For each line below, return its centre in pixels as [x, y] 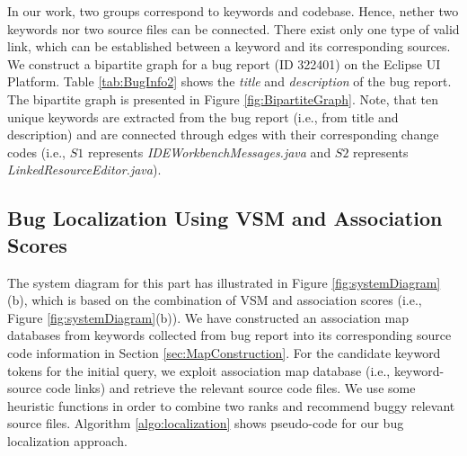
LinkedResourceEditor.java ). [84, 170]
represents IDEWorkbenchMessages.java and [209, 152]
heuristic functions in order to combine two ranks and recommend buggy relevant [231, 405]
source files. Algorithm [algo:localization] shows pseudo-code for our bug [206, 423]
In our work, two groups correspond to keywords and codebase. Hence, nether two [233, 11]
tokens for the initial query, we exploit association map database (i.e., [199, 370]
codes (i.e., [37, 152]
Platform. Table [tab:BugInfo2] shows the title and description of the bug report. [229, 81]
